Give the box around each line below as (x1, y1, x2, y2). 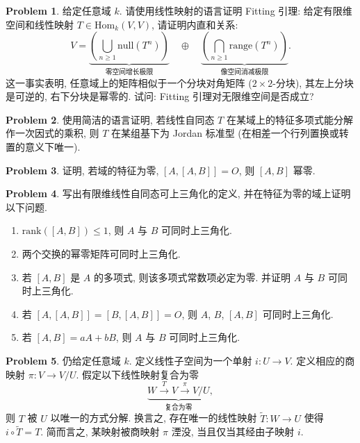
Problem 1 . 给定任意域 (6, 3, 111, 17)
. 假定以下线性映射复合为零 (76, 367, 199, 381)
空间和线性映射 (6, 17, 74, 31)
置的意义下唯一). (6, 140, 81, 153)
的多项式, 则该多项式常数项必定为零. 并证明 (93, 269, 291, 284)
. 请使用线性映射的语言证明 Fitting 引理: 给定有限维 (119, 3, 352, 17)
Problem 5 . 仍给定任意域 (6, 353, 121, 367)
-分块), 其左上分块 (272, 75, 354, 90)
